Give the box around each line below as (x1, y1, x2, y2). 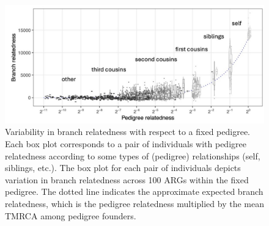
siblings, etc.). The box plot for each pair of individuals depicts (5, 161, 241, 174)
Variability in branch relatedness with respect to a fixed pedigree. (5, 125, 251, 138)
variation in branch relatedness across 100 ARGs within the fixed (5, 173, 249, 186)
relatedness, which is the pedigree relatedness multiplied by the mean (5, 197, 264, 210)
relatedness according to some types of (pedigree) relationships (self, (5, 149, 260, 162)
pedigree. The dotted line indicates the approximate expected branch (5, 185, 263, 198)
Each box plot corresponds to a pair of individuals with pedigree (5, 137, 246, 150)
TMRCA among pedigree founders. (5, 209, 136, 222)
